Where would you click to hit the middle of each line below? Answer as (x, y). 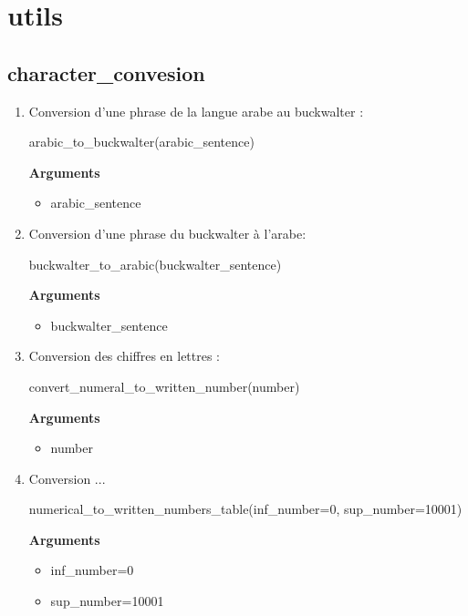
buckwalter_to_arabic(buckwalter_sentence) (155, 264)
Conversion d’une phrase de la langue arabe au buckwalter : (196, 111)
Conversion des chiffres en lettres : (125, 356)
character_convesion (106, 72)
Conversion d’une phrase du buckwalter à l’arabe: (167, 233)
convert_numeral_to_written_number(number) (164, 386)
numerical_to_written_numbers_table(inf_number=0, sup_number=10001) (245, 509)
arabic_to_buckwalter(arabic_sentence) (141, 142)
